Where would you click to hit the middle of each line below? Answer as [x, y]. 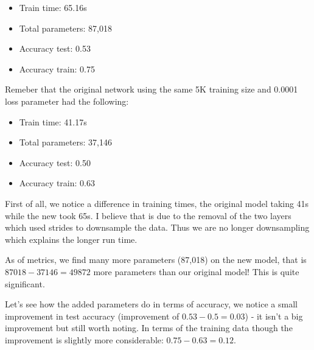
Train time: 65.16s [53, 7]
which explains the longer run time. [71, 239]
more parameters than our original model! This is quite [196, 271]
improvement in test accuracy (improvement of [92, 316]
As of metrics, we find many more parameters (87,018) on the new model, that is [156, 260]
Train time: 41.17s [53, 121]
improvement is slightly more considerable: [84, 339]
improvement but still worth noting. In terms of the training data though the [149, 328]
